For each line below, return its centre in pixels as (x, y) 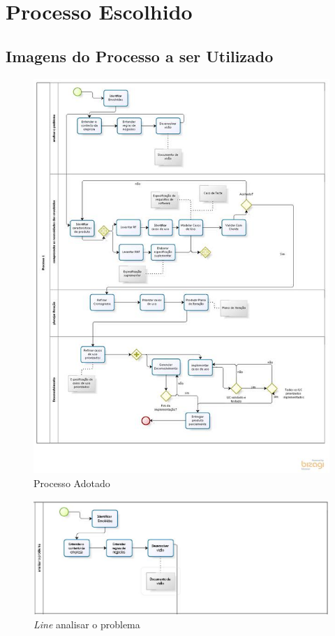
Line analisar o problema (87, 624)
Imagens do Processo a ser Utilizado (140, 56)
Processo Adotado (72, 483)
